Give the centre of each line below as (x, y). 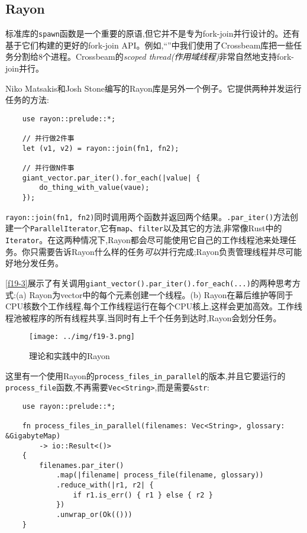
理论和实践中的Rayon (70, 355)
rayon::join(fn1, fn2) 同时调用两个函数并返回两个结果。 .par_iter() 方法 (148, 216)
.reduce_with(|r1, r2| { (105, 485)
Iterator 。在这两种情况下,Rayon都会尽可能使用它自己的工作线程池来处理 (147, 240)
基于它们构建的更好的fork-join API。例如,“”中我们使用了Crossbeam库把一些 (150, 45)
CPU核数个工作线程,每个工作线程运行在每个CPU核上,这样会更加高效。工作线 (154, 306)
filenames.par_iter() (82, 465)
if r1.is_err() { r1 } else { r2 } (143, 495)
